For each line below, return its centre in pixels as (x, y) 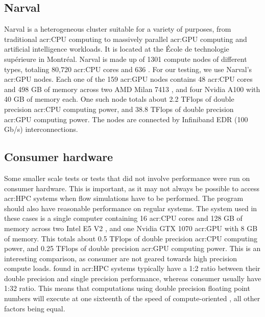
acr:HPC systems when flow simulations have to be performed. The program (124, 198)
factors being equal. (35, 308)
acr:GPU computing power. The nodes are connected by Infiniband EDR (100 (126, 119)
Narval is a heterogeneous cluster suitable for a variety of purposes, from (118, 29)
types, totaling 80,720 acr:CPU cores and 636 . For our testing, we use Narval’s (128, 69)
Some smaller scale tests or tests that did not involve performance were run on (127, 178)
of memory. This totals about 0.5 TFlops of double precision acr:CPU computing (131, 238)
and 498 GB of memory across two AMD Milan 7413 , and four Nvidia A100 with (132, 89)
